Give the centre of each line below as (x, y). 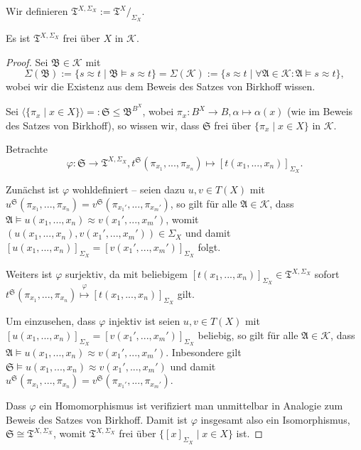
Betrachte (27, 149)
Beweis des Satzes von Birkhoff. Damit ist (97, 419)
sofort (327, 274)
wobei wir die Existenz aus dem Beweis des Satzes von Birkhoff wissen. (161, 86)
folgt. (209, 246)
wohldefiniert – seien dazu (129, 189)
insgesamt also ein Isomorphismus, (275, 419)
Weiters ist (29, 274)
